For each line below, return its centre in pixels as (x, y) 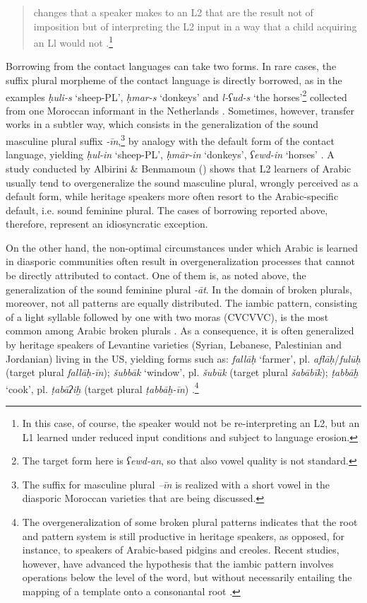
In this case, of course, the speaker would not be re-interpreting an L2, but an (191, 423)
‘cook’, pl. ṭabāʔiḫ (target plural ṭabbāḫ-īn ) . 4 (102, 387)
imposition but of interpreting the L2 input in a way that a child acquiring (195, 26)
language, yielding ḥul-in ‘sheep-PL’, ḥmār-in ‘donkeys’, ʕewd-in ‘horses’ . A (170, 154)
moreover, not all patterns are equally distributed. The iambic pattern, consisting (182, 303)
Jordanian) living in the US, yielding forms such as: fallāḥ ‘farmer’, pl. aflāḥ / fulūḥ (183, 358)
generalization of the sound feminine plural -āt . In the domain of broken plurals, (179, 289)
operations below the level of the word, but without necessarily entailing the (187, 577)
